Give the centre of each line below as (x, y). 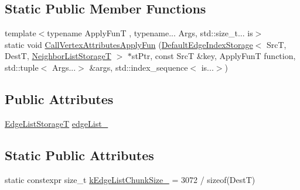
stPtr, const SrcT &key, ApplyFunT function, (214, 56)
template (21, 33)
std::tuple (22, 67)
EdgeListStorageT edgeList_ (57, 123)
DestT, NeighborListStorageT (58, 56)
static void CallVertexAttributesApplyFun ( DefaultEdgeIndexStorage (129, 44)
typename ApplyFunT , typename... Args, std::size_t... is (150, 33)
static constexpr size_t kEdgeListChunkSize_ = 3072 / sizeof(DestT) (130, 179)
